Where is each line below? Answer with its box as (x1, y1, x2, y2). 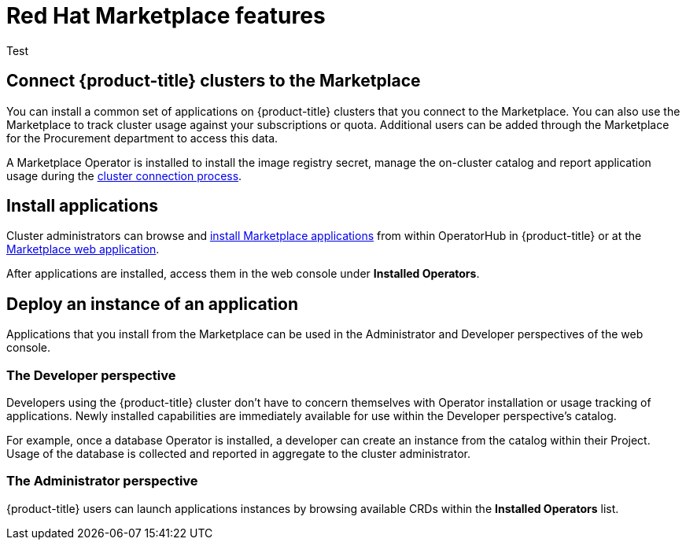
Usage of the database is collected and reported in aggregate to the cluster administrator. (6, 447, 470, 461)
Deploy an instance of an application (6, 293, 298, 314)
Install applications (6, 196, 158, 216)
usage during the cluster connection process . (6, 168, 242, 183)
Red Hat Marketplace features (6, 2, 326, 29)
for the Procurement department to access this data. (6, 131, 278, 145)
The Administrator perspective (6, 473, 198, 489)
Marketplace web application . (6, 242, 160, 256)
